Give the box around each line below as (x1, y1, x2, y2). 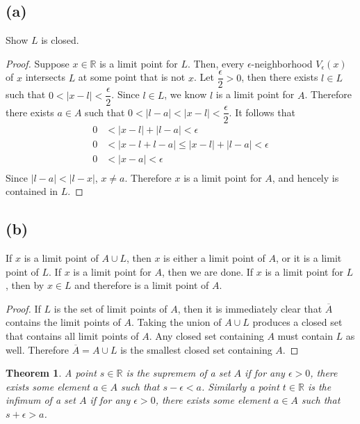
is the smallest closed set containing (120, 342, 272, 356)
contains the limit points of (6, 315, 121, 329)
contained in (6, 184, 58, 198)
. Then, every (187, 56, 245, 70)
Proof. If (6, 301, 41, 315)
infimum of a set (6, 393, 76, 407)
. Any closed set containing (149, 329, 264, 343)
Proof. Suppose (6, 56, 69, 70)
